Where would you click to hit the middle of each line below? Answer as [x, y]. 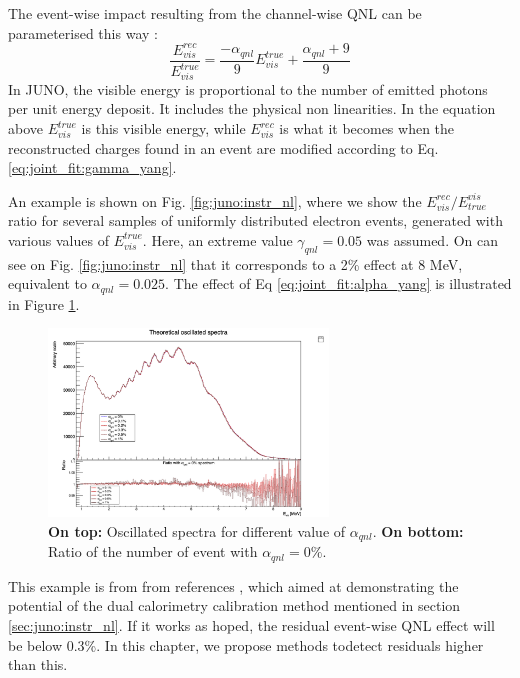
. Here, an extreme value [217, 239]
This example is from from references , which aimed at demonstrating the [233, 585]
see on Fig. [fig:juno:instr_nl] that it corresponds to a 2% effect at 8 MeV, [235, 263]
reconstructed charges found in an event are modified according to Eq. [223, 147]
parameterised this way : [83, 32]
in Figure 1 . [44, 303]
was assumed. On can [432, 239]
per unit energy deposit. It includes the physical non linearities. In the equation [252, 108]
